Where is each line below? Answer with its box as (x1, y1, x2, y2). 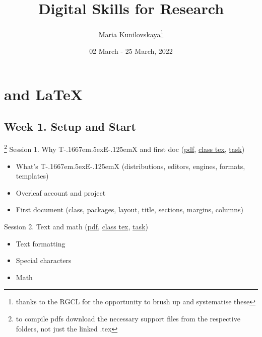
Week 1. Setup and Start (4, 118, 136, 134)
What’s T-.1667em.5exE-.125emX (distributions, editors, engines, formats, (16, 160, 245, 171)
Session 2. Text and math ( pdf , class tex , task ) (4, 221, 148, 231)
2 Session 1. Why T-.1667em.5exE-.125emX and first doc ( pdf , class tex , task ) (4, 142, 245, 154)
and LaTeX (4, 83, 83, 104)
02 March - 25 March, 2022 (89, 46, 173, 56)
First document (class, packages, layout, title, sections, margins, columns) (16, 204, 243, 215)
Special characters (16, 255, 72, 266)
